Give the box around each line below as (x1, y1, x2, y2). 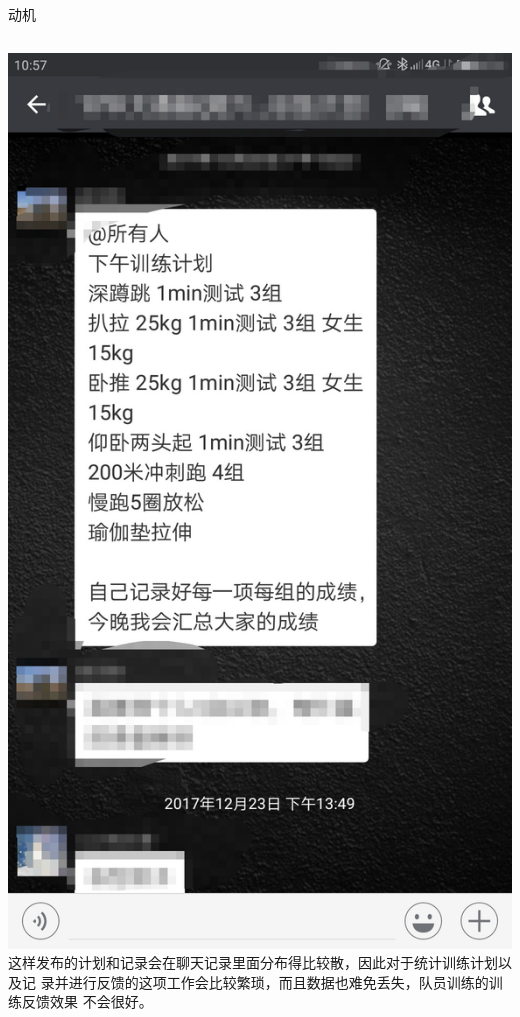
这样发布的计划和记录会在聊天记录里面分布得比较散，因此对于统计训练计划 (8, 952, 498, 973)
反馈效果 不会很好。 (21, 991, 153, 1012)
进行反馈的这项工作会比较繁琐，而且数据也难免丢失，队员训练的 (68, 971, 489, 992)
